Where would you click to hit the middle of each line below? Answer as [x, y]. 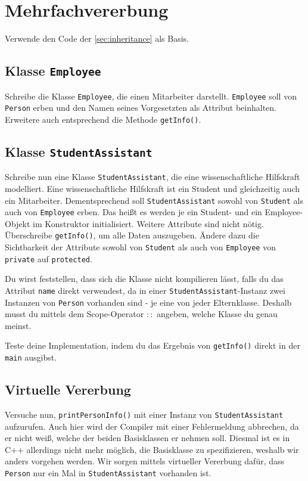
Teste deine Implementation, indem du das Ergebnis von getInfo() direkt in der [153, 345]
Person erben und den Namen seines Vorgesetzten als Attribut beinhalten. [141, 108]
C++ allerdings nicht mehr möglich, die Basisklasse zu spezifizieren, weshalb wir [152, 449]
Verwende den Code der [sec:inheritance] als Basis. [97, 38]
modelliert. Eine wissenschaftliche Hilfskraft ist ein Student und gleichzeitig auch [152, 188]
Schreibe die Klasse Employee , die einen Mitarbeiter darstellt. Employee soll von [151, 96]
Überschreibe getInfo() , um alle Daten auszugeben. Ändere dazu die [132, 235]
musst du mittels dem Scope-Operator [74, 314]
